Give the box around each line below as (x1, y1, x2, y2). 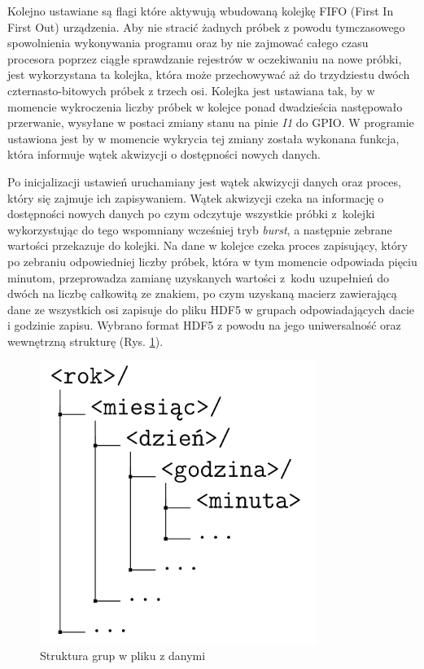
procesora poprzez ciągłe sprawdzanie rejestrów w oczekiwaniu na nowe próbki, (7, 50, 402, 67)
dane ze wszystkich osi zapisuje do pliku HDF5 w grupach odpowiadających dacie (7, 300, 415, 317)
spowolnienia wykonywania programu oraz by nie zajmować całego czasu (7, 34, 369, 51)
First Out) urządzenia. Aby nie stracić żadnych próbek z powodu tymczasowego (7, 18, 405, 35)
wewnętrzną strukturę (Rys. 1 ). (7, 332, 164, 349)
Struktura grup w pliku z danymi (40, 647, 206, 664)
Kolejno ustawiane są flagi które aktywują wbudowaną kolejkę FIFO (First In (7, 2, 394, 19)
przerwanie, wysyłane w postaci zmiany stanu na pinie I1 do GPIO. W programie (7, 114, 414, 131)
